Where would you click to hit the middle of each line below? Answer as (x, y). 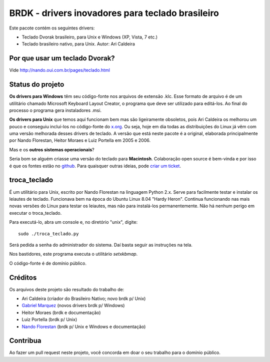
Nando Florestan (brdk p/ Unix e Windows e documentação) (84, 327)
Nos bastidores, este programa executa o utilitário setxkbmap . (73, 254)
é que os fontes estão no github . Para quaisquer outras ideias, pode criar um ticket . (95, 166)
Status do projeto (37, 85)
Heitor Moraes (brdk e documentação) (61, 313)
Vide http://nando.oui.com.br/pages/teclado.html (59, 70)
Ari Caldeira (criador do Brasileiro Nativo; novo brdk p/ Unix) (84, 298)
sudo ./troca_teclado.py (48, 234)
